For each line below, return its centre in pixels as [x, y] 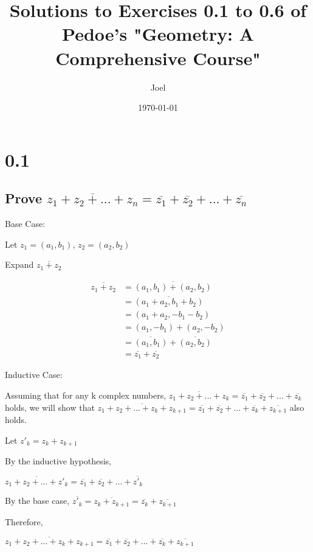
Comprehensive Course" [158, 58]
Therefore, [24, 521]
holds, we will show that [50, 407]
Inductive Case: [34, 375]
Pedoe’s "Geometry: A [158, 34]
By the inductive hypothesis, [58, 461]
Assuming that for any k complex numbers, [86, 395]
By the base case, [37, 501]
